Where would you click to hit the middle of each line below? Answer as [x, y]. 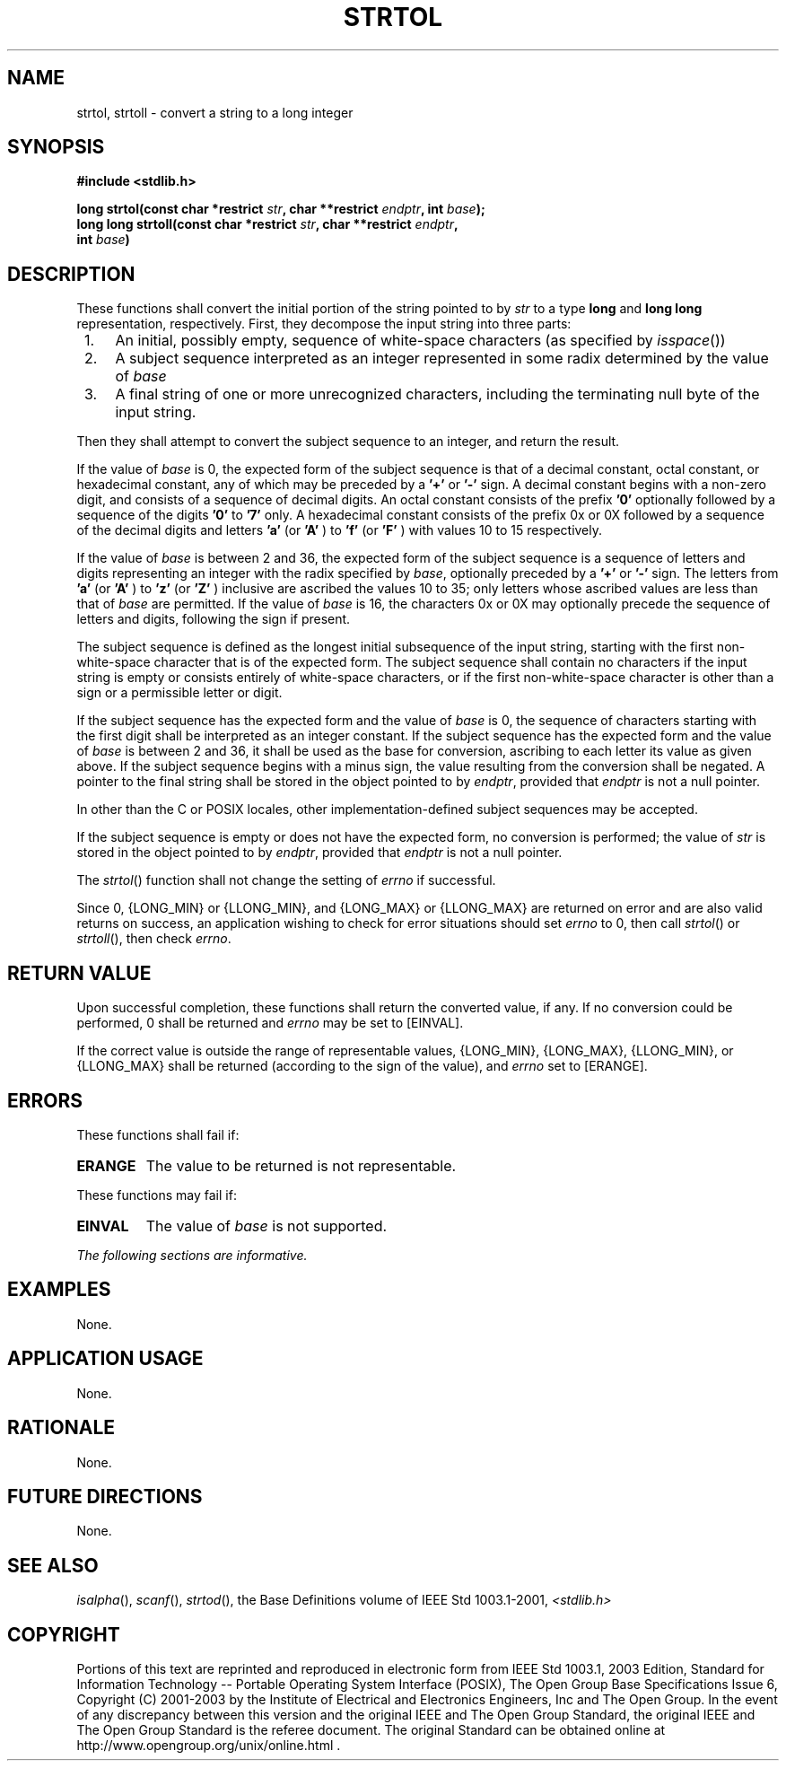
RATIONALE [61, 1428]
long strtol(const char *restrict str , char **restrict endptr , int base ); [281, 209]
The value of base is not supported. [266, 1225]
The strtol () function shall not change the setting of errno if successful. [286, 880]
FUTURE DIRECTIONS [105, 1496]
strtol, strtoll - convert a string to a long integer [215, 112]
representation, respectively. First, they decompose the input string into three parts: [324, 324]
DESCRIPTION [71, 274]
